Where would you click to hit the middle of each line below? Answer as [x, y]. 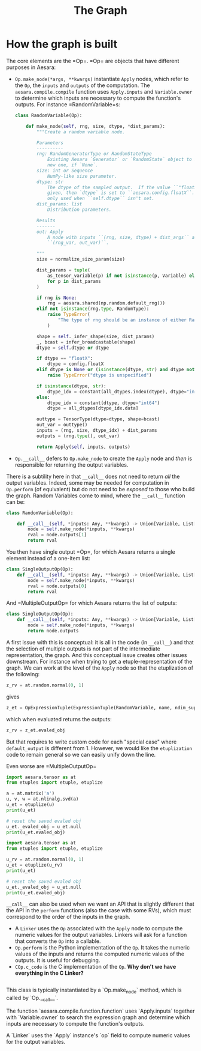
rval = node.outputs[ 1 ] [57, 535]
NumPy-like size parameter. [82, 176]
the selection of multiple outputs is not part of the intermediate [83, 649]
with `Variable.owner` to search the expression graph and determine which [98, 1017]
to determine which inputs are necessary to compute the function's [98, 98]
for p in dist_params [74, 281]
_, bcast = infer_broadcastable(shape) [86, 342]
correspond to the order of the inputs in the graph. [68, 917]
